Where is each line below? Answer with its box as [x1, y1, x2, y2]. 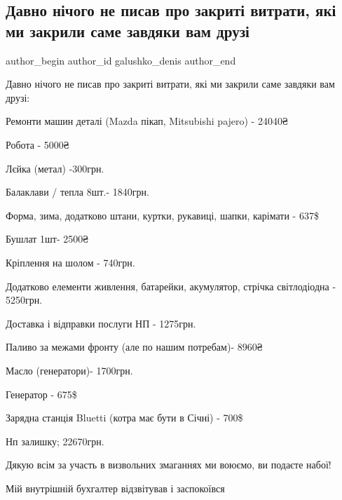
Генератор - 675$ [6, 386, 77, 401]
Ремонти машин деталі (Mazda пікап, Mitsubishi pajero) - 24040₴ [6, 114, 288, 128]
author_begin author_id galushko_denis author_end [6, 53, 236, 67]
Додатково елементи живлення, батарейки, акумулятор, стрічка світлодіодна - [6, 278, 336, 293]
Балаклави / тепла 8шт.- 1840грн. [6, 184, 149, 199]
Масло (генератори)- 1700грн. [6, 363, 133, 377]
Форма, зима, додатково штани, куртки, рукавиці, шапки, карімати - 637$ [6, 208, 319, 222]
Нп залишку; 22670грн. [6, 433, 104, 448]
